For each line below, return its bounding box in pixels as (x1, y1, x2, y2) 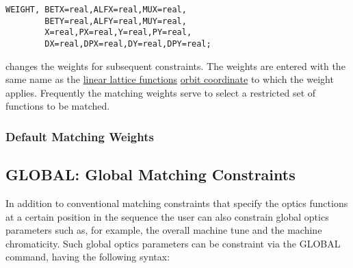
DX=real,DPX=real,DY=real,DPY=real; (44, 38, 211, 49)
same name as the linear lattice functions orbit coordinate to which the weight (5, 72, 334, 86)
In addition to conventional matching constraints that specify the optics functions (5, 196, 348, 210)
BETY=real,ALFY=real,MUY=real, (44, 16, 187, 26)
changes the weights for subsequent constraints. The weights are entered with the (5, 58, 345, 73)
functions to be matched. (5, 99, 110, 113)
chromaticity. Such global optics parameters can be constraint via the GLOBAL (5, 236, 341, 250)
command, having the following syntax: (5, 249, 170, 264)
